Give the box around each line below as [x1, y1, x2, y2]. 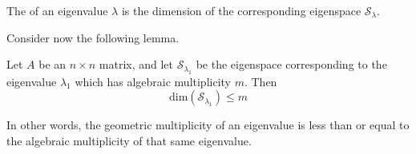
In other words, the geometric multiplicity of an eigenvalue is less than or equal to [6, 116, 410, 133]
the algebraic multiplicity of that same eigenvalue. [6, 132, 252, 148]
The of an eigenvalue [6, 2, 108, 18]
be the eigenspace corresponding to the [196, 56, 387, 73]
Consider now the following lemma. [6, 29, 180, 45]
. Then [244, 73, 277, 89]
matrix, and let [99, 56, 174, 73]
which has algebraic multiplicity [75, 73, 231, 89]
